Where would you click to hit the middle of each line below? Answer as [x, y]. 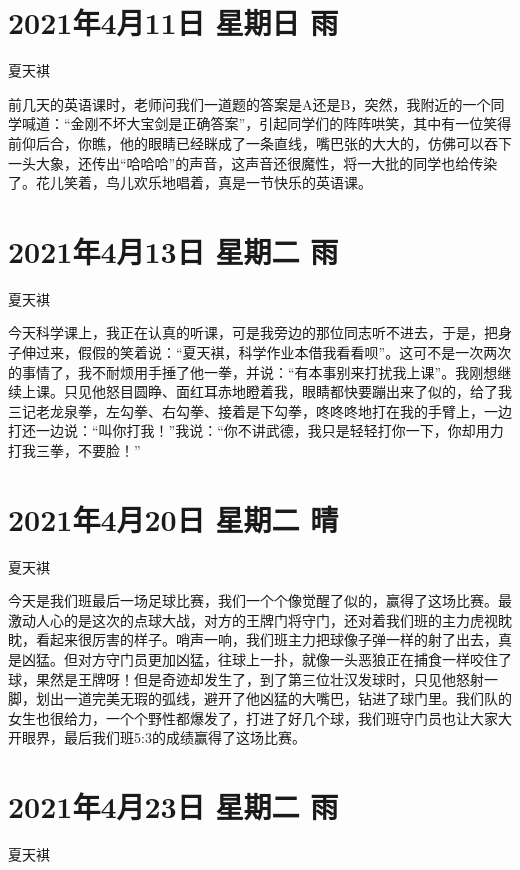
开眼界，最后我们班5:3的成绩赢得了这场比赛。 [157, 737]
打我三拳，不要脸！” [74, 449]
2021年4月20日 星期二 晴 [173, 518]
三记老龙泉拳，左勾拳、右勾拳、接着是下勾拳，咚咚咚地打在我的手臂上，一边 [260, 410]
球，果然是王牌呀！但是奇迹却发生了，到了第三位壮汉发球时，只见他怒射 [246, 678]
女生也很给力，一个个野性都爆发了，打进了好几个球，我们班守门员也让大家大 [260, 717]
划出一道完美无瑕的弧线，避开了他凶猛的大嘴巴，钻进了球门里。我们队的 [273, 698]
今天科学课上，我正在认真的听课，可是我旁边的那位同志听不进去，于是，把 [253, 332]
